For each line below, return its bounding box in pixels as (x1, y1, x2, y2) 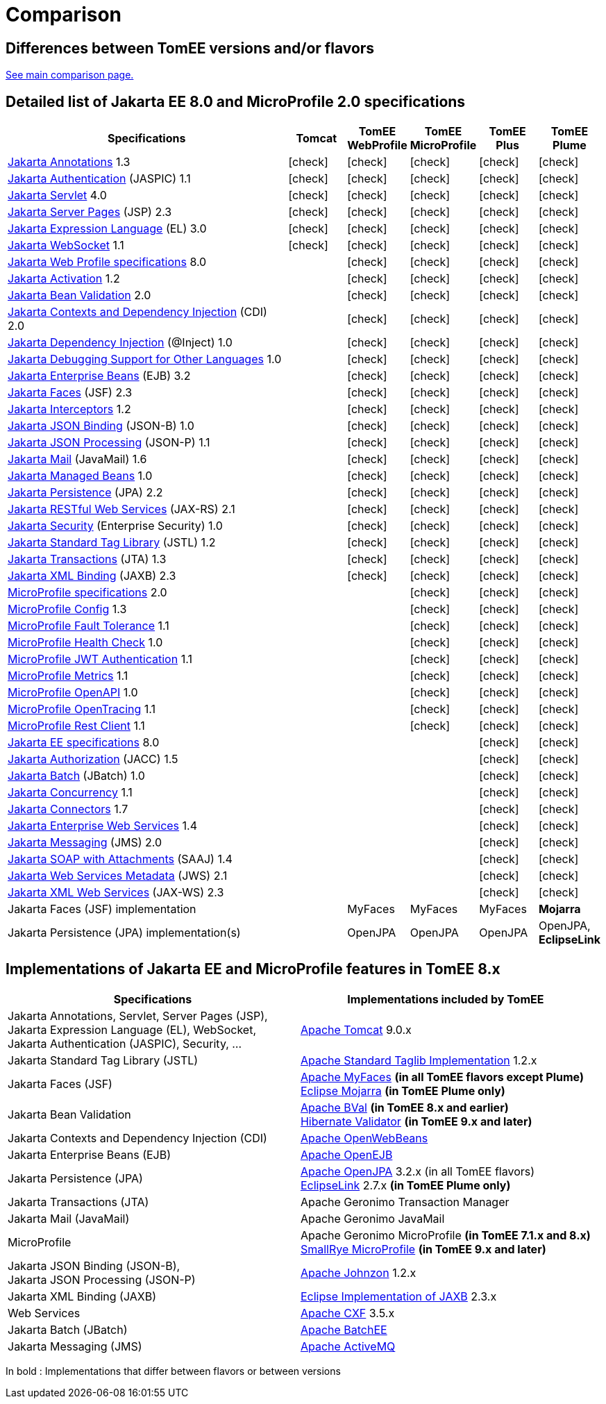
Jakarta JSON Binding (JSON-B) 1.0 (8, 419, 194, 433)
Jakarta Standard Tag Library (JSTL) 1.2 (8, 535, 216, 550)
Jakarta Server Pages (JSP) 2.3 (8, 205, 172, 219)
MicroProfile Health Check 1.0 (8, 635, 163, 650)
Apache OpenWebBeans (300, 1130, 428, 1145)
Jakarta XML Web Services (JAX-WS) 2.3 (8, 885, 224, 900)
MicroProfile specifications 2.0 (8, 585, 167, 600)
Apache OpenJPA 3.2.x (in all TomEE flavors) (300, 1164, 535, 1178)
